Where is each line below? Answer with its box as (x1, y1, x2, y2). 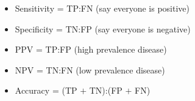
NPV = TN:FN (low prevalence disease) (15, 63, 165, 76)
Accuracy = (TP (15, 84, 77, 97)
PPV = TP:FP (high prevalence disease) (15, 43, 167, 56)
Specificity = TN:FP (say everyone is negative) (15, 22, 191, 35)
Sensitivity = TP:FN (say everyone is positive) (15, 2, 190, 14)
